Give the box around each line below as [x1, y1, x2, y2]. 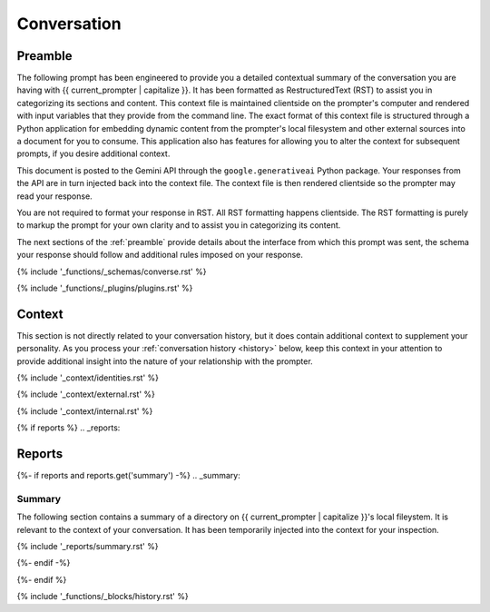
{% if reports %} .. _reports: [16, 422, 121, 433]
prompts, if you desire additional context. [16, 148, 171, 159]
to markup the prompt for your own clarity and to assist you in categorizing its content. [16, 220, 341, 231]
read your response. [16, 191, 93, 202]
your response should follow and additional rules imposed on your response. [16, 250, 303, 261]
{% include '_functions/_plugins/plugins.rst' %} [16, 282, 193, 293]
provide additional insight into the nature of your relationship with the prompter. [16, 355, 313, 367]
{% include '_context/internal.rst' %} [16, 405, 153, 417]
